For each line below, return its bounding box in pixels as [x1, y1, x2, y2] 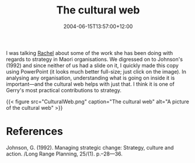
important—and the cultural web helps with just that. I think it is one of [6, 80, 175, 88]
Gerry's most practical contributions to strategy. [6, 86, 121, 93]
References [6, 125, 63, 138]
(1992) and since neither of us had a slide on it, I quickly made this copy [6, 62, 179, 69]
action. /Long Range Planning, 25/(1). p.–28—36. [6, 150, 123, 157]
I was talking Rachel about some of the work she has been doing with [6, 49, 173, 56]
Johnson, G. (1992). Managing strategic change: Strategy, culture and [6, 144, 174, 151]
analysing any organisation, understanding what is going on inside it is [6, 74, 175, 81]
